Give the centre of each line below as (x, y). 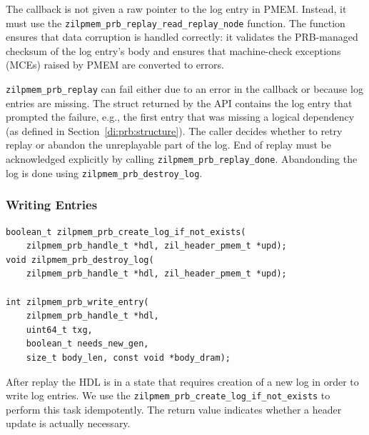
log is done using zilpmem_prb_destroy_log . (104, 172)
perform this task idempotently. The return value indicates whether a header (174, 409)
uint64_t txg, (59, 330)
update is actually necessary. (68, 423)
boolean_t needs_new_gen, (87, 344)
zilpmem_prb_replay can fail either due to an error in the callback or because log (184, 89)
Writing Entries (52, 205)
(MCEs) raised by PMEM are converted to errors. (115, 65)
